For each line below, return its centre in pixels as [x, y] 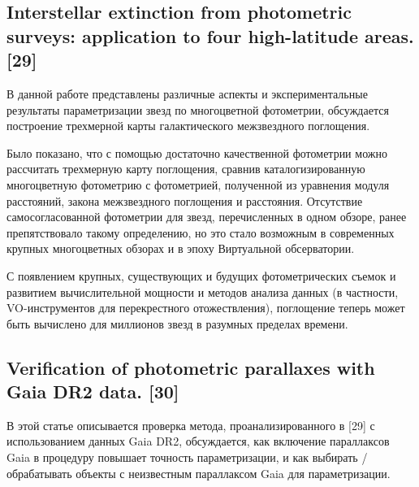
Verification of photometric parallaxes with [191, 367]
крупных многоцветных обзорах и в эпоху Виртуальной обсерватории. [181, 248]
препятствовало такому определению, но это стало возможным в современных [201, 232]
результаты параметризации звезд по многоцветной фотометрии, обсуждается [198, 109]
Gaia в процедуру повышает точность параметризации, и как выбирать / [187, 457]
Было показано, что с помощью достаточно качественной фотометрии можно [197, 152]
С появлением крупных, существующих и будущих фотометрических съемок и [201, 275]
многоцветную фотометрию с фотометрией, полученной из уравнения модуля [198, 184]
